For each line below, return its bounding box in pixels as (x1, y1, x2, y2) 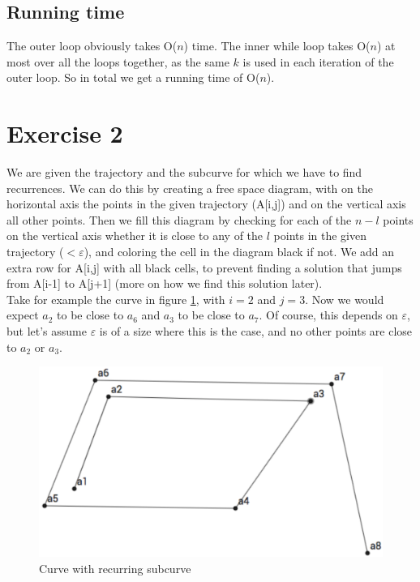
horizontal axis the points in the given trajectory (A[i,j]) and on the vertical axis (6, 195, 406, 212)
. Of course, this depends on (259, 306, 398, 323)
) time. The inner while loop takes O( (183, 37, 371, 54)
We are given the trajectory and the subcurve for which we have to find (6, 164, 362, 181)
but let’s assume (6, 323, 87, 340)
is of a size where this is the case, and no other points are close (99, 323, 413, 340)
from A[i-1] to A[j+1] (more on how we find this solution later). (6, 275, 323, 292)
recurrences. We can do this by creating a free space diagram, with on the (6, 179, 373, 196)
